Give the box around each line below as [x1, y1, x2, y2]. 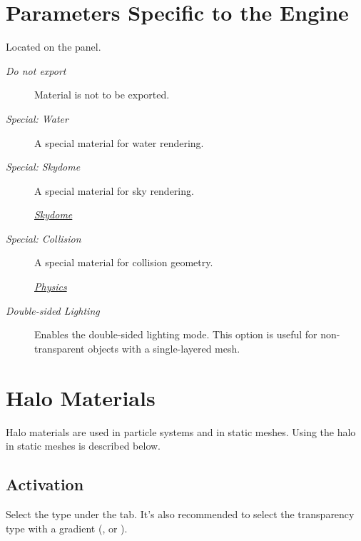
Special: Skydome [6, 159, 81, 174]
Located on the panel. [6, 39, 101, 54]
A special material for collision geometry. [34, 255, 213, 270]
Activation [6, 473, 84, 495]
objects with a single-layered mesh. [88, 340, 240, 355]
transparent [34, 340, 85, 355]
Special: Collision [6, 231, 81, 246]
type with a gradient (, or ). [6, 520, 128, 535]
